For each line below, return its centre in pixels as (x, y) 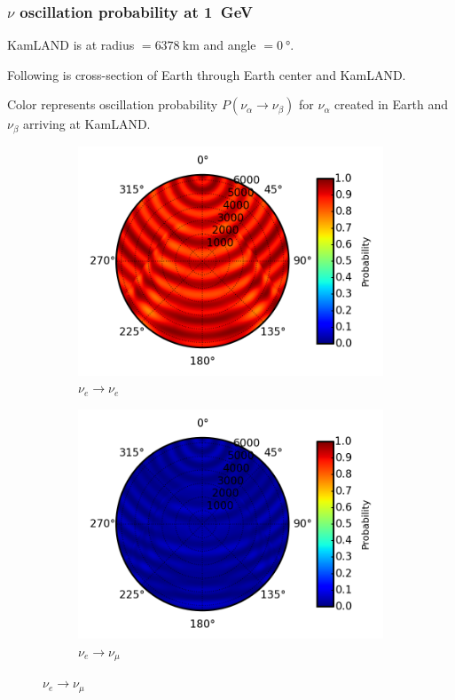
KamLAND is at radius (71, 45)
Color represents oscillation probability (113, 104)
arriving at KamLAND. (86, 124)
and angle (230, 45)
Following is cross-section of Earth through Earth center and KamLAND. (207, 74)
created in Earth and (391, 104)
